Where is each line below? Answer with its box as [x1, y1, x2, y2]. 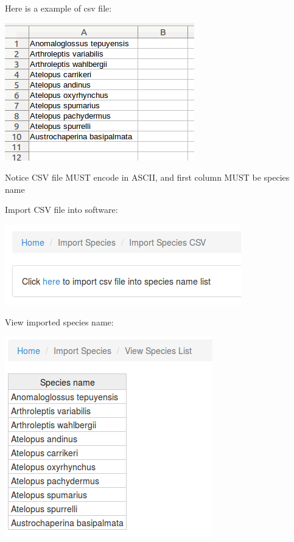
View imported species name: [5, 315, 114, 328]
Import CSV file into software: [5, 203, 118, 216]
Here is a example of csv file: [5, 2, 112, 14]
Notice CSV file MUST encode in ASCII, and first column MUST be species [5, 171, 290, 184]
